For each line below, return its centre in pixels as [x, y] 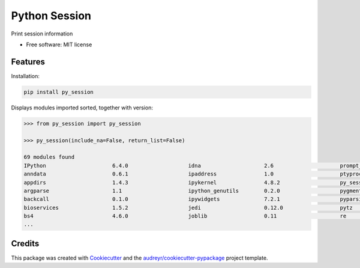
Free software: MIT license [59, 44]
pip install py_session [59, 92]
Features [28, 62]
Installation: [25, 76]
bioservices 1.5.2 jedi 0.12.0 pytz [188, 208]
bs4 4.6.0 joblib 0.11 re [185, 216]
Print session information [42, 34]
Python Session [51, 16]
